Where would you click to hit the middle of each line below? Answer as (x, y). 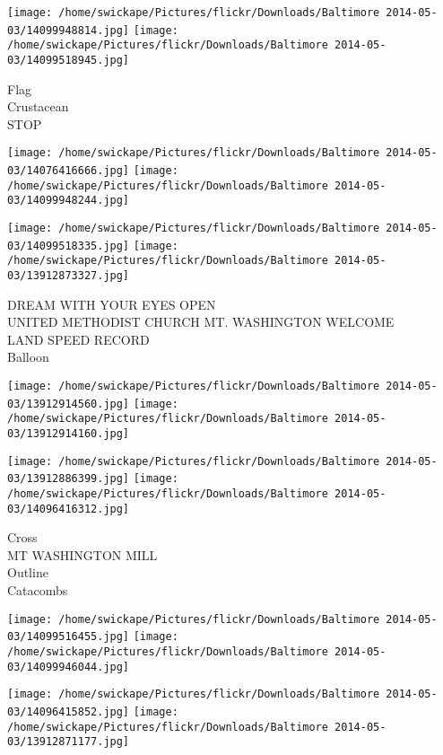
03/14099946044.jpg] (69, 667)
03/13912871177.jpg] (69, 742)
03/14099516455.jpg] (69, 637)
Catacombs (38, 590)
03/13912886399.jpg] (69, 479)
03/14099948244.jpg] (69, 201)
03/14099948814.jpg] (69, 30)
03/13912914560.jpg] (69, 404)
